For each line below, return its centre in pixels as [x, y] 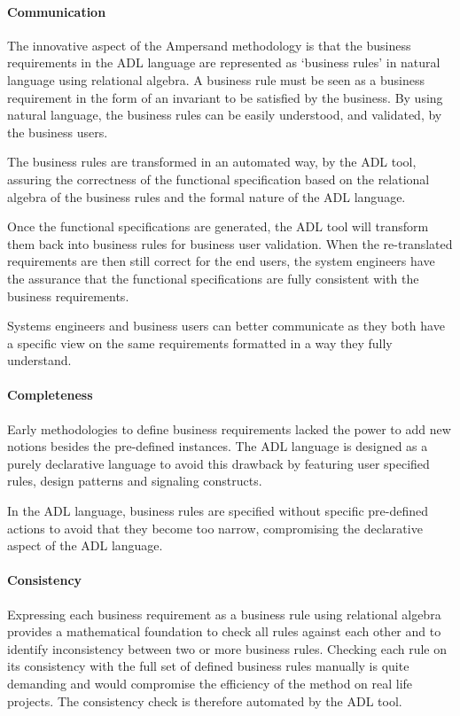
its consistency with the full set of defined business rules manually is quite [208, 666]
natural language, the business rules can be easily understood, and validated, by [225, 115]
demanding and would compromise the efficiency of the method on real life [210, 684]
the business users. [58, 132]
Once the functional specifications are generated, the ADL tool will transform [218, 226]
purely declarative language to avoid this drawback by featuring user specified [218, 463]
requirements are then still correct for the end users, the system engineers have [221, 261]
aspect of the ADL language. [85, 545]
